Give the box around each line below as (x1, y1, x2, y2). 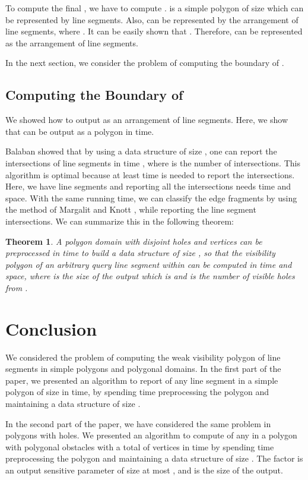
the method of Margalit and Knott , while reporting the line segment (5, 203, 256, 216)
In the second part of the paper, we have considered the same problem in (5, 417, 271, 430)
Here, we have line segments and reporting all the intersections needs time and (5, 180, 291, 192)
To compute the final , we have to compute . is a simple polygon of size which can (5, 2, 304, 14)
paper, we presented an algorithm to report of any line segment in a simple (5, 374, 278, 386)
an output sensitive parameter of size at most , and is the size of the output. (5, 463, 283, 476)
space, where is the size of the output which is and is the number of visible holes (5, 270, 295, 282)
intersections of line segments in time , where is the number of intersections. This (5, 156, 300, 169)
